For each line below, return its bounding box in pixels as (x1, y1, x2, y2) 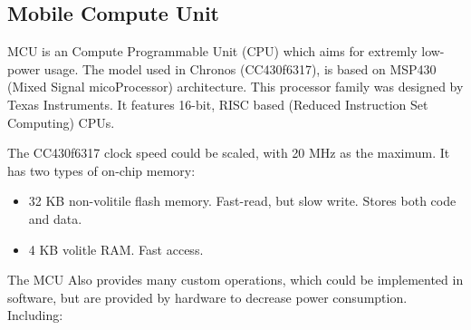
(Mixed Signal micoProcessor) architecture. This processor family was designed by (7, 77, 464, 96)
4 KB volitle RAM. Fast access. (28, 239, 204, 258)
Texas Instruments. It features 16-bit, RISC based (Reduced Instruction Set (7, 94, 428, 113)
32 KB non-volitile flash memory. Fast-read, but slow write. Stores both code (28, 191, 457, 210)
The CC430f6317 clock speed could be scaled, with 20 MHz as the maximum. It (7, 143, 450, 162)
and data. (28, 209, 82, 228)
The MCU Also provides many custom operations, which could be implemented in (7, 270, 464, 289)
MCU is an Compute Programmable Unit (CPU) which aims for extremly (7, 42, 418, 61)
